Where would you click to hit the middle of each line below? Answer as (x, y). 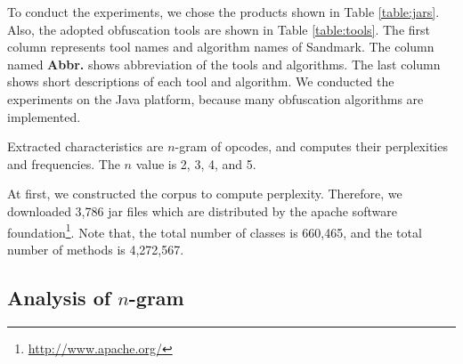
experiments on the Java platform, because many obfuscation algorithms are (215, 98)
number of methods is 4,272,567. (96, 249)
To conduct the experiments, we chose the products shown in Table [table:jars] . (223, 12)
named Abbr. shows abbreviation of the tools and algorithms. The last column (224, 64)
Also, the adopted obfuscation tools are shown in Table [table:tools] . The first (219, 29)
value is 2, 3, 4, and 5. (196, 163)
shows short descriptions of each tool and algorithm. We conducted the (201, 81)
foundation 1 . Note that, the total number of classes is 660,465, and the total (215, 231)
